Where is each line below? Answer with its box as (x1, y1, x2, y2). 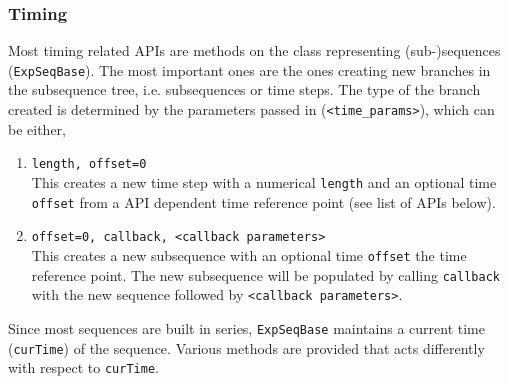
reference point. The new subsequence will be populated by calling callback (31, 264, 500, 285)
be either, (8, 118, 66, 139)
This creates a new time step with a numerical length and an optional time (31, 171, 497, 192)
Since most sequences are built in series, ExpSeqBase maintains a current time (8, 317, 485, 338)
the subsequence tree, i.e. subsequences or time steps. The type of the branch (8, 79, 481, 100)
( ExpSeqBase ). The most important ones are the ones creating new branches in (8, 59, 491, 80)
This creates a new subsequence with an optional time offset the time (31, 244, 467, 265)
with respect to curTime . (8, 357, 159, 378)
